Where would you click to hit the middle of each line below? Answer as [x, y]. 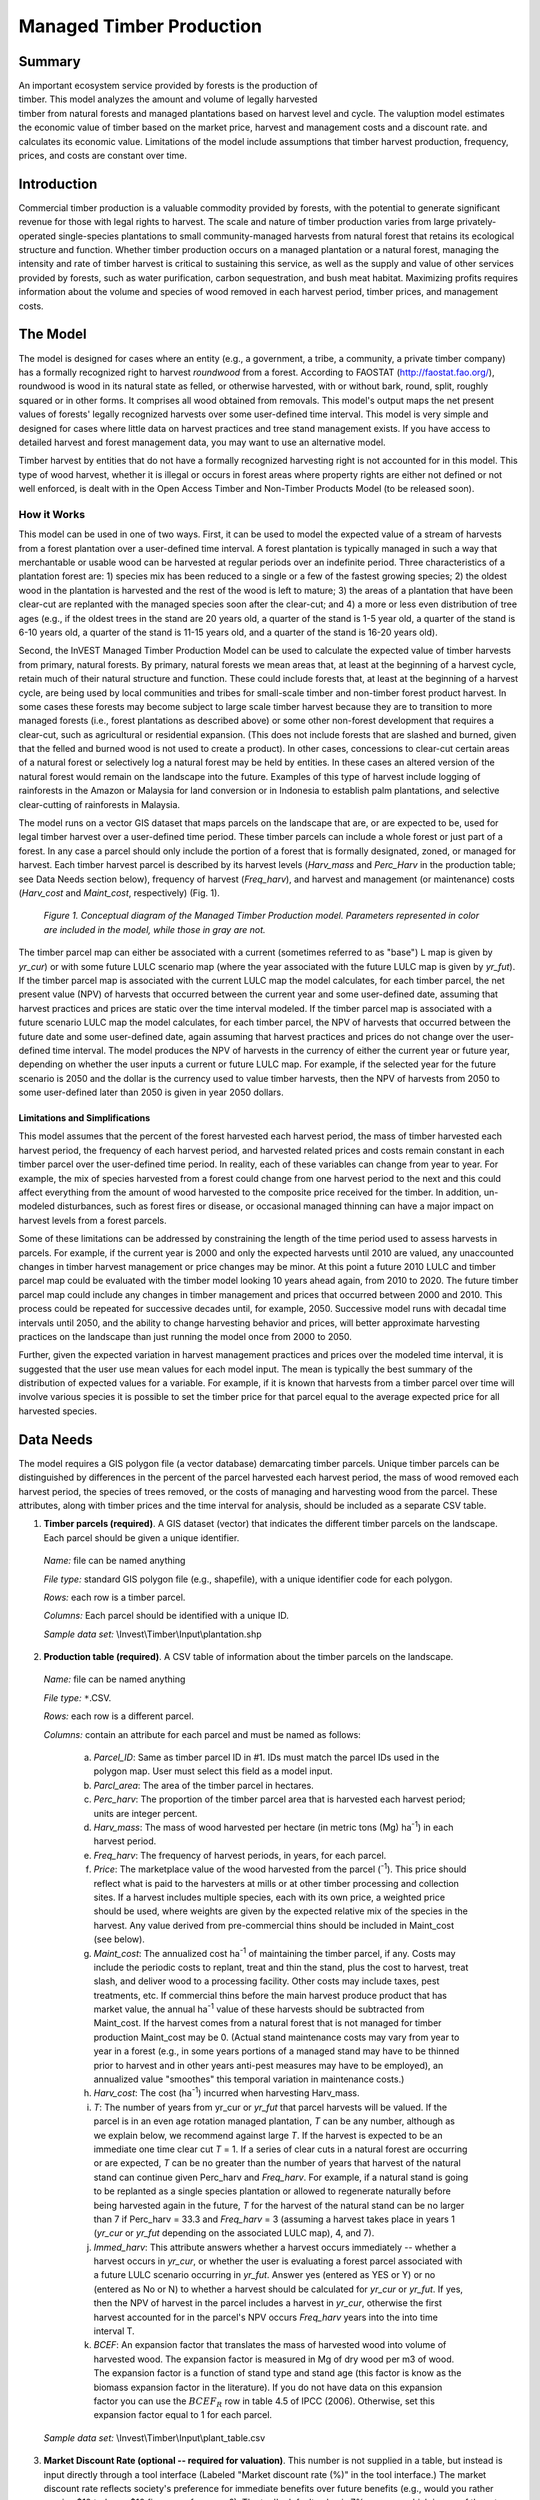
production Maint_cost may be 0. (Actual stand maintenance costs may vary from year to [276, 2037]
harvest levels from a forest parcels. [92, 1220]
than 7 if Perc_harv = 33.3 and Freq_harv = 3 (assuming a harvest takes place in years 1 [274, 2219]
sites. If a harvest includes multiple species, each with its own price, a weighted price [269, 1897]
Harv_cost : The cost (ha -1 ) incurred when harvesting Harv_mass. [226, 2092]
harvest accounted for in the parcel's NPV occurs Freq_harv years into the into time [266, 2317]
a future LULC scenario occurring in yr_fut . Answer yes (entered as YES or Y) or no [264, 2275]
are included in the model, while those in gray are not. [154, 929]
